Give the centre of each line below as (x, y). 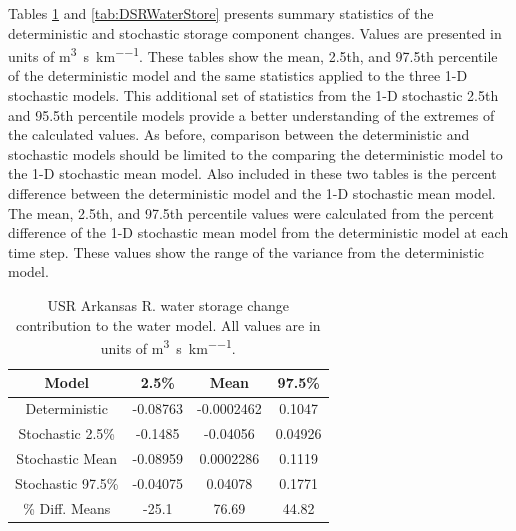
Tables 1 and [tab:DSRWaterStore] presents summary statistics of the (221, 13)
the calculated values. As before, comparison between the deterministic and (239, 134)
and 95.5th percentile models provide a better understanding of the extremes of (251, 114)
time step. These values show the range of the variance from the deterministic (246, 251)
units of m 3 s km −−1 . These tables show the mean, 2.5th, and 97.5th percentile (253, 54)
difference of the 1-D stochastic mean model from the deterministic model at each (258, 232)
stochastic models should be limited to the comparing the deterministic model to (255, 153)
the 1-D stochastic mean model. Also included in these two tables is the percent (252, 173)
